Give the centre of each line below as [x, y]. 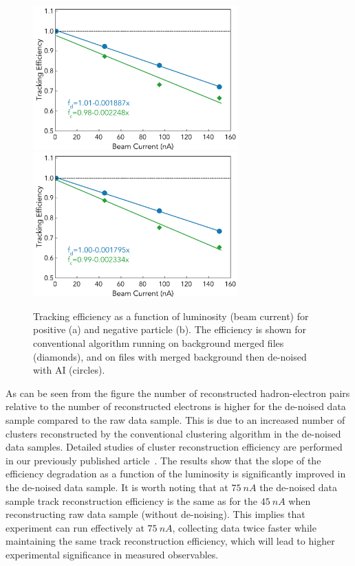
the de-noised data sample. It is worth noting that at [117, 487]
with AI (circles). [69, 370]
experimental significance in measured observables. [112, 554]
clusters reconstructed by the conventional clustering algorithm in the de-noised [173, 433]
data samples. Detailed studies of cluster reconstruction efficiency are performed [174, 447]
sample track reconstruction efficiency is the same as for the [132, 500]
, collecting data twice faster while [244, 527]
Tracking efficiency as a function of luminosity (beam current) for [171, 316]
